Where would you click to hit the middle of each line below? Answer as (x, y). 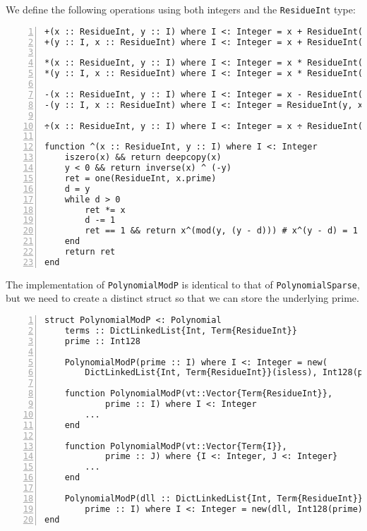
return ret (90, 252)
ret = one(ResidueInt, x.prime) (140, 178)
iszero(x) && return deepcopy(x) (143, 158)
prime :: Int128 (103, 341)
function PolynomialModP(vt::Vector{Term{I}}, (176, 446)
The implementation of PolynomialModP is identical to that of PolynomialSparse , (183, 284)
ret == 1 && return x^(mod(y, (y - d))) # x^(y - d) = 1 (221, 231)
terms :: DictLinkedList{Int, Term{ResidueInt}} (181, 330)
